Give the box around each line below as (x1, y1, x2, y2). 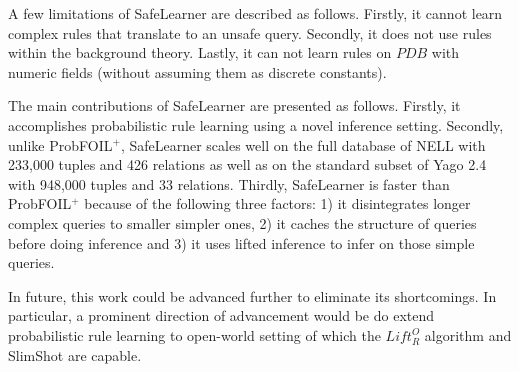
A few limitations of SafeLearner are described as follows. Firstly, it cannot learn (8, 3, 503, 23)
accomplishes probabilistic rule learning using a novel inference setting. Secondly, (8, 114, 504, 135)
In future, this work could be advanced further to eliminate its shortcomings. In (8, 285, 497, 306)
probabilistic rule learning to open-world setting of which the (8, 324, 381, 345)
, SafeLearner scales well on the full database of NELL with (120, 134, 486, 155)
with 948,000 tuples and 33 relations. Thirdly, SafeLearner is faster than (8, 173, 450, 194)
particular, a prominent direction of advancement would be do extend (8, 305, 435, 326)
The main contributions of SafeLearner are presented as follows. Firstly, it (8, 95, 461, 116)
